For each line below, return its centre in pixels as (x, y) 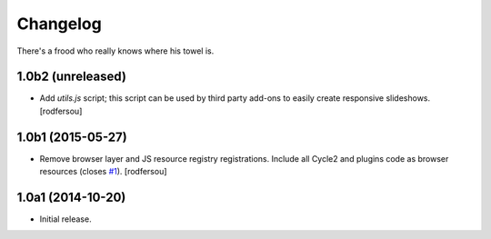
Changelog (59, 24)
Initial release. (65, 219)
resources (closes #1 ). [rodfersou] (103, 172)
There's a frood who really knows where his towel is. (115, 51)
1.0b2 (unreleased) (72, 77)
